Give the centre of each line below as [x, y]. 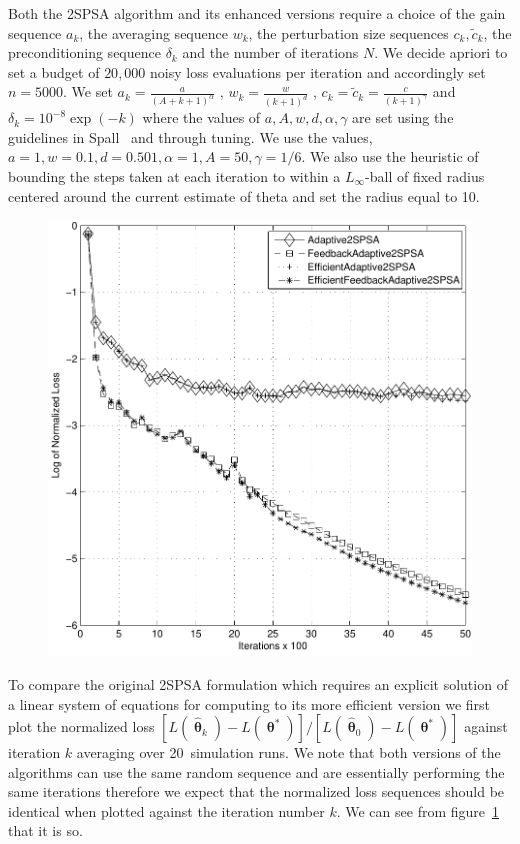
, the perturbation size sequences [348, 32]
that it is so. [45, 830]
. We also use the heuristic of [390, 156]
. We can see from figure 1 [418, 810]
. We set [88, 91]
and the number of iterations [270, 52]
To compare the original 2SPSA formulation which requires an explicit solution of [258, 683]
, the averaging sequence [153, 32]
